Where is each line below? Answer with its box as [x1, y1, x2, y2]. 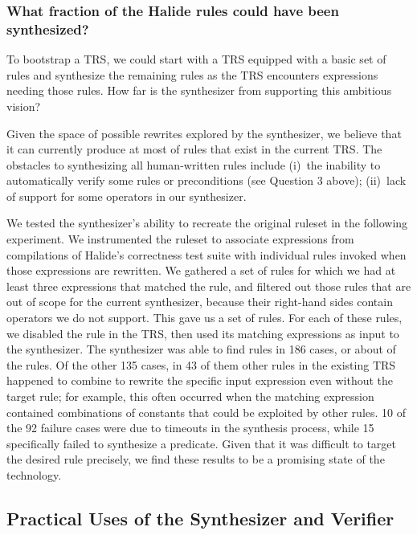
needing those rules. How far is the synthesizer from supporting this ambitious [6, 82, 392, 99]
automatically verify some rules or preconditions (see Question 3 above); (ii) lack [6, 172, 407, 189]
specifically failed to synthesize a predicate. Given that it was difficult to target [6, 435, 397, 451]
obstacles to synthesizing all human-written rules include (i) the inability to [6, 156, 381, 173]
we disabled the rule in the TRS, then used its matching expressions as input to [6, 325, 399, 341]
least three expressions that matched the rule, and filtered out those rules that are [6, 277, 411, 294]
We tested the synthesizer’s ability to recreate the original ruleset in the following [6, 214, 408, 231]
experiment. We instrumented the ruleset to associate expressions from [6, 231, 354, 247]
